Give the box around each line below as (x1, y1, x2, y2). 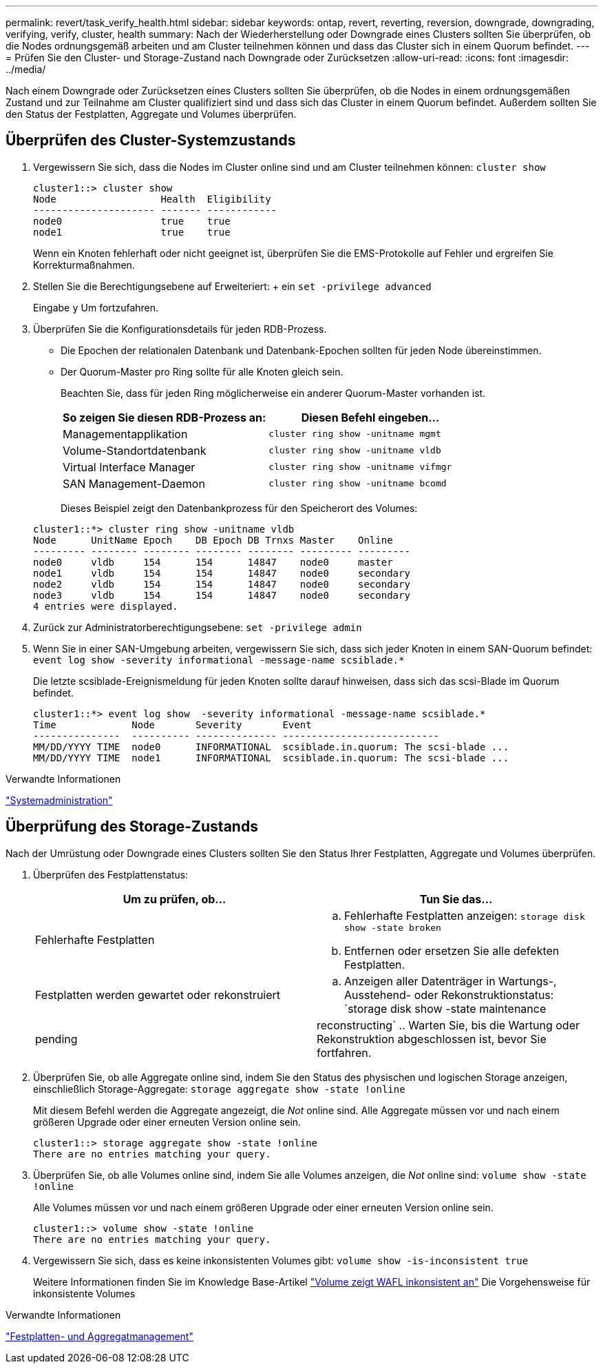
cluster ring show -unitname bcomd (268, 478, 447, 489)
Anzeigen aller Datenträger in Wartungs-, (344, 974, 557, 988)
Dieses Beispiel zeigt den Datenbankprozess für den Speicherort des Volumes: (61, 502, 418, 514)
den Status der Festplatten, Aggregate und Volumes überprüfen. (6, 108, 297, 120)
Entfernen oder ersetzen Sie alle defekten (344, 943, 560, 958)
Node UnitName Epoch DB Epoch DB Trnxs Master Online (33, 534, 393, 546)
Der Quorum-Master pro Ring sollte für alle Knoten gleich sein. (61, 365, 343, 378)
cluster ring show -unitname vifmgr (268, 462, 452, 473)
